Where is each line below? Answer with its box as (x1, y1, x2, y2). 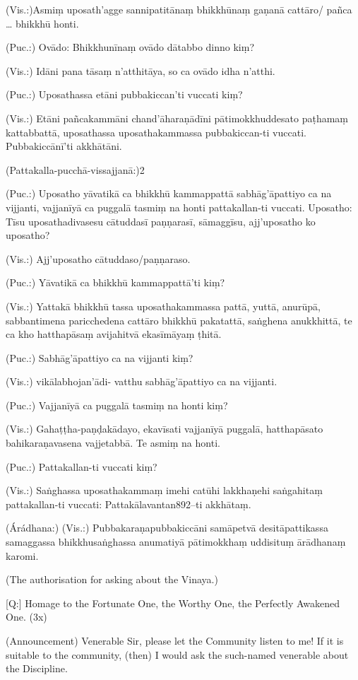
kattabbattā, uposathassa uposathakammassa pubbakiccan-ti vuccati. (6, 124, 306, 139)
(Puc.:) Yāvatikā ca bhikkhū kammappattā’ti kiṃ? (6, 275, 225, 290)
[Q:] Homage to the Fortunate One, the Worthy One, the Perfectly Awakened (6, 595, 340, 610)
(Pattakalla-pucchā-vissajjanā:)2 (6, 162, 145, 177)
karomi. (6, 548, 39, 563)
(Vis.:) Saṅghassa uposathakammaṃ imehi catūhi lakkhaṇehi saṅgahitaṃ (6, 483, 323, 498)
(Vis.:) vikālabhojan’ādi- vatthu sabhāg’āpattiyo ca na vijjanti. (6, 374, 278, 389)
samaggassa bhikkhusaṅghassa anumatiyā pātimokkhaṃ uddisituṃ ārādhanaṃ (6, 534, 346, 549)
